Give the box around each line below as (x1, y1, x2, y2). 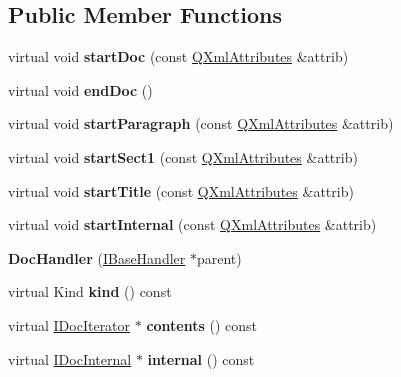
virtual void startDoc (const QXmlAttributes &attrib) (8, 46, 349, 67)
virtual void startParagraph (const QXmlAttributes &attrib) (8, 113, 394, 134)
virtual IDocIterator (8, 314, 131, 335)
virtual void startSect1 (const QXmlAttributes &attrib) (8, 146, 358, 167)
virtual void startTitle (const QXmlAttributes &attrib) (8, 180, 354, 201)
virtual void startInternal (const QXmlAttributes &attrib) (8, 214, 377, 235)
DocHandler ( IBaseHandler (8, 247, 186, 268)
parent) (196, 247, 242, 268)
